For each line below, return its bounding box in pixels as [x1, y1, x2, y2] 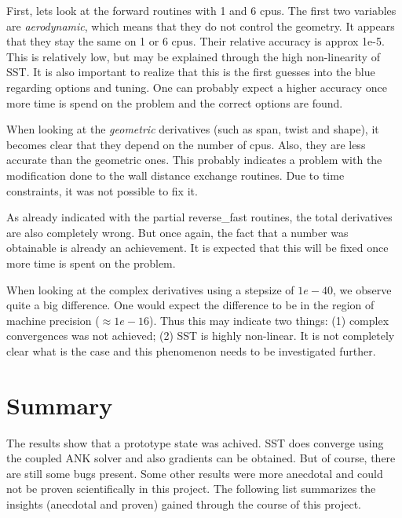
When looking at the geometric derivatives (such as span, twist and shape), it [6, 121, 379, 137]
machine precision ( [6, 312, 100, 328]
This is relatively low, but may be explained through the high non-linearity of [6, 48, 380, 64]
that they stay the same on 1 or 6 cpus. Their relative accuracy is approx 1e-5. [6, 33, 385, 49]
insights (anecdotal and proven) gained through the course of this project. [6, 495, 362, 512]
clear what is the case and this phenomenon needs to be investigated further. [6, 342, 376, 359]
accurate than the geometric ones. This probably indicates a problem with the [6, 151, 382, 168]
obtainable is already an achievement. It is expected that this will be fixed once [6, 239, 389, 256]
